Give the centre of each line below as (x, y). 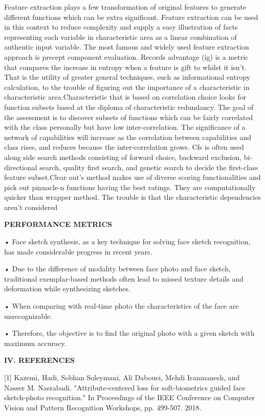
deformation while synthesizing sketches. (67, 288)
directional (21, 167)
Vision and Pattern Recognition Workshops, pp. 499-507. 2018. (103, 407)
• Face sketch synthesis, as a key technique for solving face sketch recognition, (127, 241)
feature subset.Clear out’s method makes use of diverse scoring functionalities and (132, 177)
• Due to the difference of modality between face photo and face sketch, (117, 269)
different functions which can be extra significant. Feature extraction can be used (131, 17)
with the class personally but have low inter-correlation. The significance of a (125, 127)
